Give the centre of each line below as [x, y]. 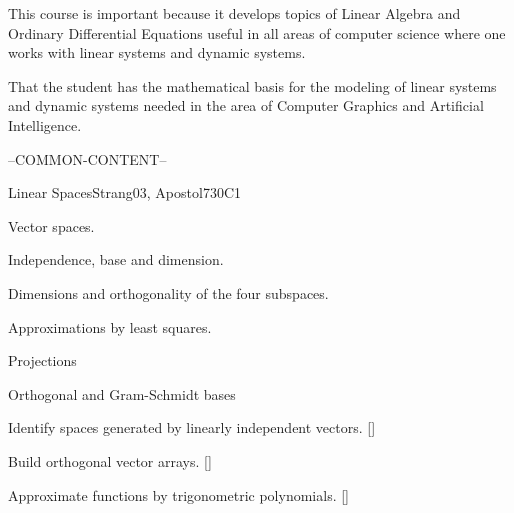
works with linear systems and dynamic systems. [157, 52]
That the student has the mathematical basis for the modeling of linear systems [252, 85]
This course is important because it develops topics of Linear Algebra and [234, 13]
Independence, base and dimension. [116, 259]
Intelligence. [45, 124]
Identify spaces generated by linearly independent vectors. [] [192, 427]
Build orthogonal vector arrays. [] [110, 460]
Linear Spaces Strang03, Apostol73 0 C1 [125, 192]
